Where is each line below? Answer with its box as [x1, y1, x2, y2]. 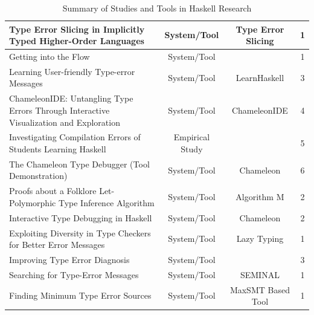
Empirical [173, 131, 210, 143]
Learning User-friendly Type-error [9, 65, 135, 77]
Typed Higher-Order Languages [9, 34, 144, 47]
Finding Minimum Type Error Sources [9, 289, 152, 302]
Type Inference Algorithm [58, 196, 155, 209]
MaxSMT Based [229, 283, 290, 296]
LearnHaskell [235, 71, 284, 83]
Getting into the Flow [9, 50, 90, 63]
